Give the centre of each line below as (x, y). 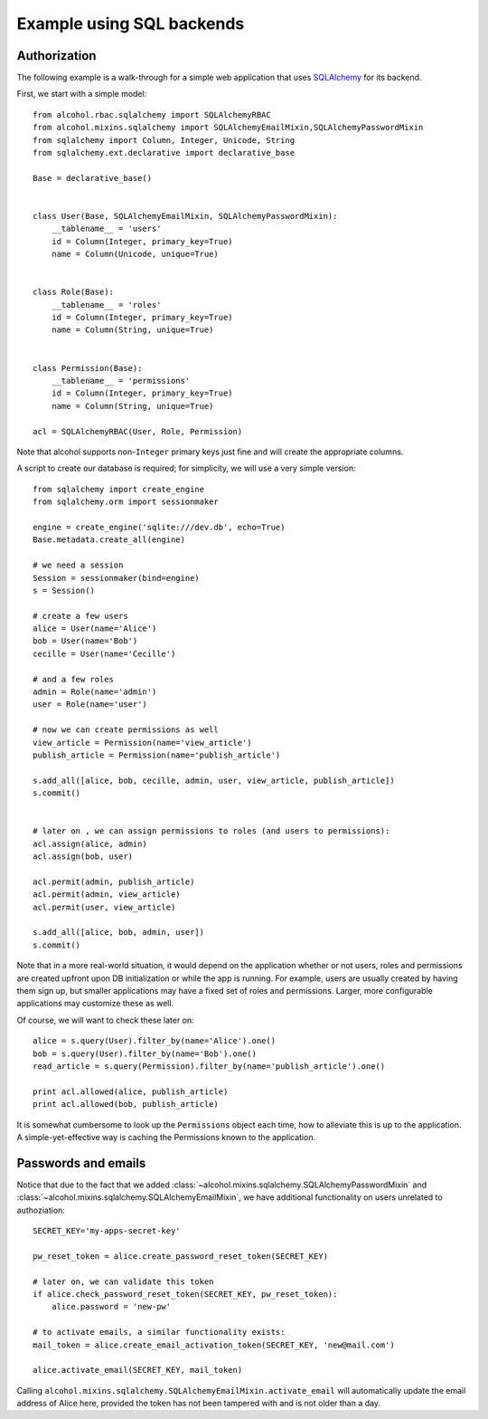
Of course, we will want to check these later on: (105, 1020)
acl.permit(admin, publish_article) (114, 881)
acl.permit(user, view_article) (104, 907)
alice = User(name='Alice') (95, 629)
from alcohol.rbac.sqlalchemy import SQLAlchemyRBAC (152, 114)
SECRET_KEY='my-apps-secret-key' (107, 1231)
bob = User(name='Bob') (85, 641)
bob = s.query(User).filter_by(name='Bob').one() (145, 1053)
